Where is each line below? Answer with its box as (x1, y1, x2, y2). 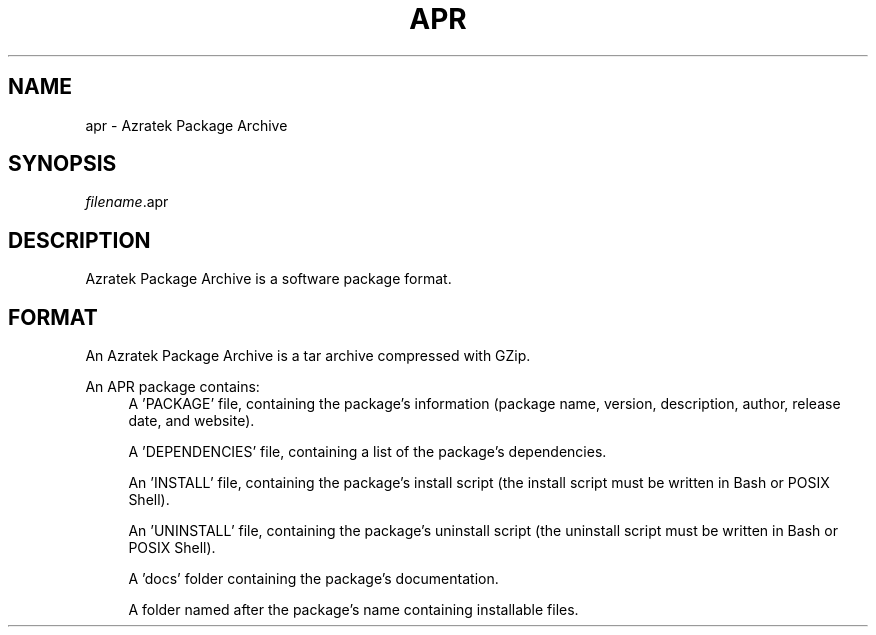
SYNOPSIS (8, 151, 117, 177)
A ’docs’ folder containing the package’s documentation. (128, 570, 499, 588)
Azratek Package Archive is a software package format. (85, 270, 452, 288)
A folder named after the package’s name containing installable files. (128, 601, 579, 619)
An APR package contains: (85, 378, 260, 396)
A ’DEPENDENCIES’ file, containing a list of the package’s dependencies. (128, 443, 607, 461)
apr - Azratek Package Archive (85, 116, 288, 134)
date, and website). (128, 412, 255, 430)
